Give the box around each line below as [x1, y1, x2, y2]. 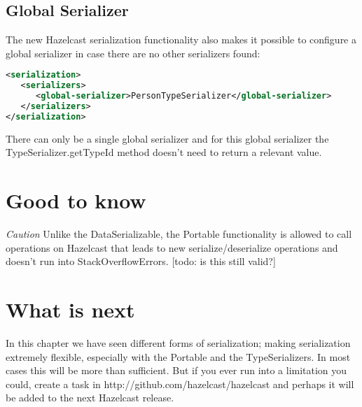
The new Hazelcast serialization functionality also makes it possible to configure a [6, 32, 357, 47]
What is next [6, 295, 135, 324]
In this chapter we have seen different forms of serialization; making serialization [6, 335, 351, 350]
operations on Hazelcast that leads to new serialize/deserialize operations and [6, 240, 338, 255]
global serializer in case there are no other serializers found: [6, 45, 260, 60]
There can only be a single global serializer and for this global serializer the [6, 131, 329, 145]
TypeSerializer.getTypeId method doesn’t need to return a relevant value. [6, 145, 322, 159]
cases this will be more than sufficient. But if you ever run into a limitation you [6, 363, 347, 378]
